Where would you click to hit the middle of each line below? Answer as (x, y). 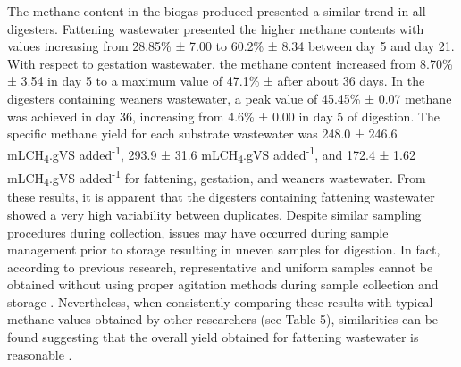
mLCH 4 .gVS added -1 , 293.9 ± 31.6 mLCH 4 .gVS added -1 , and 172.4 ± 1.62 (212, 154)
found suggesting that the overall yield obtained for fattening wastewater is (213, 337)
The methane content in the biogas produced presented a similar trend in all (217, 11)
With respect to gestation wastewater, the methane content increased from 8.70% (230, 63)
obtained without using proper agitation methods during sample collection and (223, 284)
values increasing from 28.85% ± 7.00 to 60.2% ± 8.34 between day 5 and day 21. (231, 46)
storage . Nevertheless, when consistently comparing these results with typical (220, 301)
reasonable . (40, 354)
